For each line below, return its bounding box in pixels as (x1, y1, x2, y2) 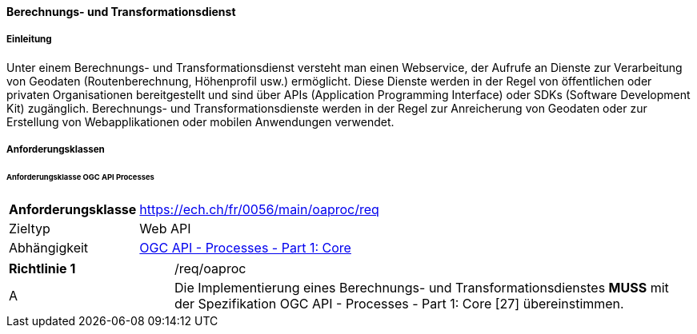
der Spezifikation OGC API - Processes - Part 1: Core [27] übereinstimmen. (174, 295, 624, 312)
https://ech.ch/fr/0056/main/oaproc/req (139, 201, 379, 217)
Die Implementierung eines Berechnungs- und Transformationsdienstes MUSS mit (174, 279, 669, 296)
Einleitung (6, 34, 52, 46)
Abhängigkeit (9, 239, 89, 256)
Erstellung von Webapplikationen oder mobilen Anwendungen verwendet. (6, 114, 395, 129)
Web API (139, 220, 191, 237)
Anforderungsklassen (6, 144, 105, 156)
